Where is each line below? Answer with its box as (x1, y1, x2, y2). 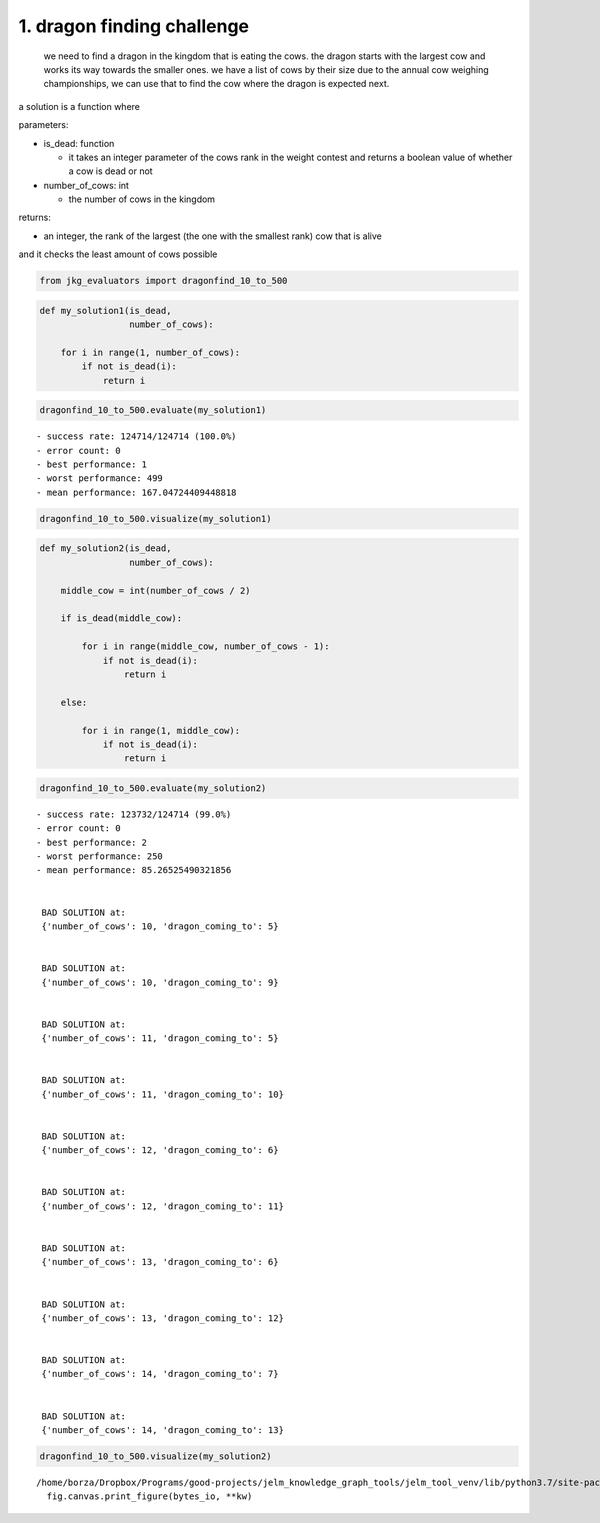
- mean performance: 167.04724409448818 (36, 486, 237, 498)
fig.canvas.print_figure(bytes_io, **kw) (46, 1491, 253, 1502)
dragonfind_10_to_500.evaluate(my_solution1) (39, 405, 267, 416)
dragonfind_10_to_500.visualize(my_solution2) (39, 1451, 272, 1462)
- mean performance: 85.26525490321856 (36, 865, 232, 876)
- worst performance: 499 (36, 473, 164, 484)
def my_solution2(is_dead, (39, 543, 172, 554)
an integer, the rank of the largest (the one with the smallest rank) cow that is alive (43, 230, 382, 242)
